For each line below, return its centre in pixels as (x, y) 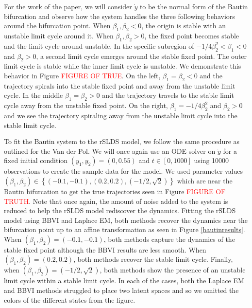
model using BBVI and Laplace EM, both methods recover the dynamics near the (126, 220)
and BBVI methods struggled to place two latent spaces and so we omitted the (121, 290)
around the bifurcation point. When (57, 26)
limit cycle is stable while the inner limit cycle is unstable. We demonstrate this (123, 66)
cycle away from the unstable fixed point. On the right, (86, 105)
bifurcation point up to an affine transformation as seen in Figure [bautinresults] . (125, 229)
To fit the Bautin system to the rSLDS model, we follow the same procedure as (122, 141)
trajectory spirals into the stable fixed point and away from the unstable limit (120, 85)
